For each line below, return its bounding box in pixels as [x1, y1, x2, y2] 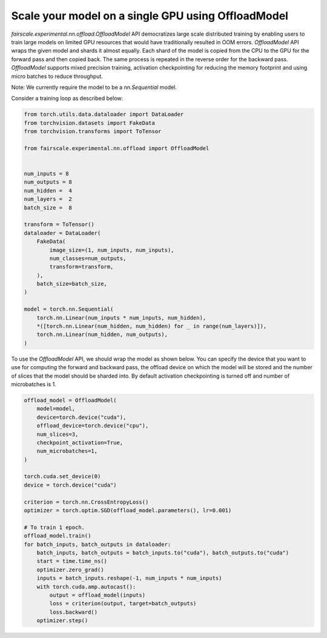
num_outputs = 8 [24, 179, 73, 186]
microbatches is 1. [11, 380, 57, 387]
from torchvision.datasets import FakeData [24, 119, 156, 127]
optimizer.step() [36, 617, 88, 624]
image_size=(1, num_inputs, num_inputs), [49, 246, 174, 254]
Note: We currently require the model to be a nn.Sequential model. [11, 84, 177, 91]
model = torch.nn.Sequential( [24, 306, 114, 313]
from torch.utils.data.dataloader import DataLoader [24, 111, 184, 118]
